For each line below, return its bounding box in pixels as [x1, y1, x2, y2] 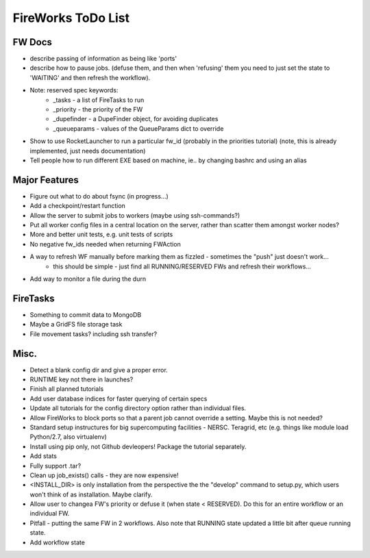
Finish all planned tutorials [29, 385, 104, 393]
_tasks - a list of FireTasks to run [53, 96, 145, 104]
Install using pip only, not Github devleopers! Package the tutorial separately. [29, 442, 247, 451]
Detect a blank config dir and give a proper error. [29, 366, 168, 374]
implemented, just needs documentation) [29, 147, 146, 155]
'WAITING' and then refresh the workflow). [29, 73, 151, 81]
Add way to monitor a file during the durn [29, 275, 147, 283]
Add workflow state [29, 538, 86, 546]
